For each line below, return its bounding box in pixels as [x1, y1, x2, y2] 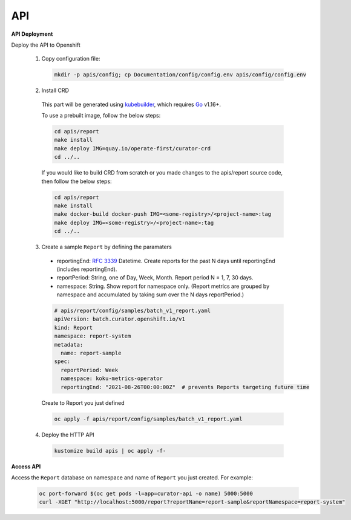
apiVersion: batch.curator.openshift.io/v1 [54, 316, 186, 322]
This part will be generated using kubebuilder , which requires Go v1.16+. [41, 101, 221, 108]
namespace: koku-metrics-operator [61, 375, 163, 382]
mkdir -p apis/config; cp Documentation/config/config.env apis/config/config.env [54, 72, 307, 78]
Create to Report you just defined [41, 399, 125, 406]
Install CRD [41, 87, 69, 94]
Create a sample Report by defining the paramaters [41, 243, 172, 251]
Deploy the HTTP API [41, 431, 94, 438]
